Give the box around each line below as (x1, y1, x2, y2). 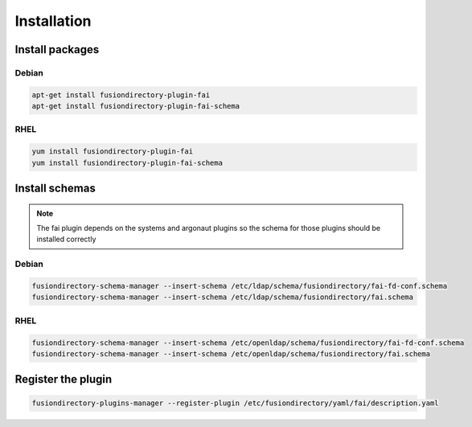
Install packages (14, 43, 100, 56)
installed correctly (36, 234, 96, 244)
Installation (14, 12, 92, 30)
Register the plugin (14, 372, 113, 386)
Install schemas (14, 182, 96, 195)
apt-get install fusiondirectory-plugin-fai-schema (31, 101, 240, 111)
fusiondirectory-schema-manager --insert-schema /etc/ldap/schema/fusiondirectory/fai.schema (31, 293, 414, 302)
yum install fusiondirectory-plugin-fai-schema (31, 158, 223, 167)
